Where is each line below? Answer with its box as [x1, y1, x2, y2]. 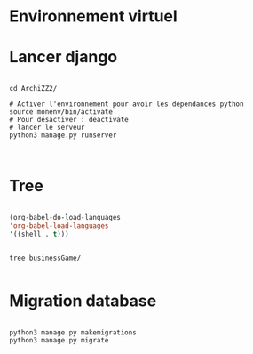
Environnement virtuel [9, 6, 178, 27]
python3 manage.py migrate [9, 335, 109, 344]
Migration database [9, 291, 157, 310]
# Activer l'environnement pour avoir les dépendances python [9, 100, 244, 109]
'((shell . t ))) [9, 229, 69, 238]
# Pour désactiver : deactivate [9, 116, 129, 125]
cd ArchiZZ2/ [9, 84, 58, 93]
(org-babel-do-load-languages [9, 213, 122, 222]
